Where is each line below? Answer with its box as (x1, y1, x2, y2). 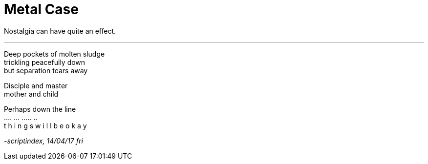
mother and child (4, 89, 59, 98)
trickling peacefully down (4, 58, 86, 66)
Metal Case (4, 1, 79, 18)
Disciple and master (4, 81, 68, 90)
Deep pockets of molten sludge (4, 49, 105, 58)
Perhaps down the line (4, 104, 76, 113)
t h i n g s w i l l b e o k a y (4, 121, 87, 130)
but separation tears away (4, 66, 88, 75)
